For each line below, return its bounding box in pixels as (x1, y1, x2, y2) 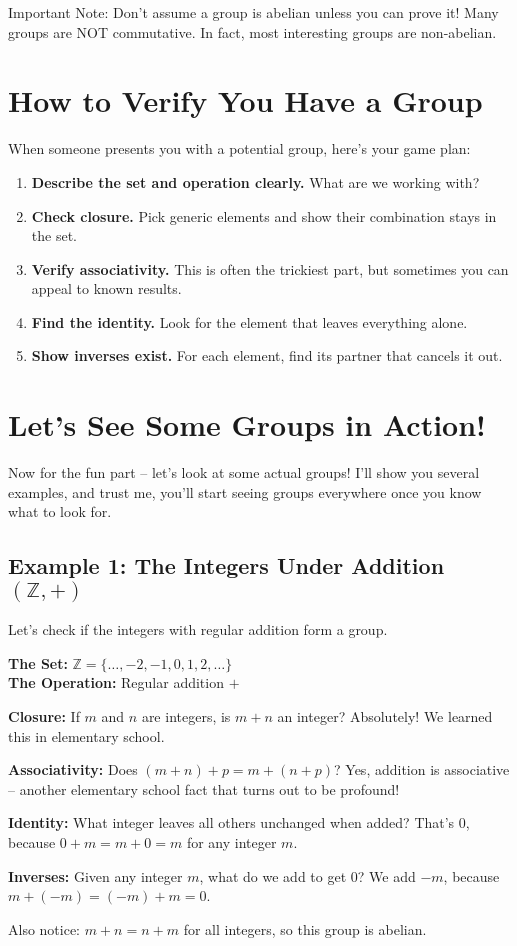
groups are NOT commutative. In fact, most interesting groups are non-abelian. (8, 21, 497, 42)
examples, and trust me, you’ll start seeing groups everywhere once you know (8, 481, 482, 502)
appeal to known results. (31, 278, 182, 299)
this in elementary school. (8, 725, 165, 746)
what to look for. (8, 501, 112, 522)
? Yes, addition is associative (334, 759, 510, 780)
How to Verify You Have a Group (8, 80, 483, 121)
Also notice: (8, 918, 81, 939)
